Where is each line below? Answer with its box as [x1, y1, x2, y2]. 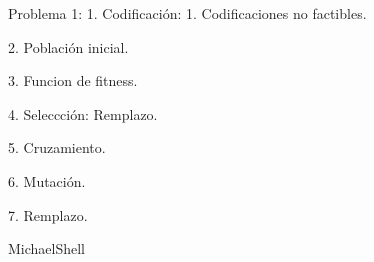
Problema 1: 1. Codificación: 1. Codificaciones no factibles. [8, 3, 367, 23]
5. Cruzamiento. [8, 137, 106, 158]
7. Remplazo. [8, 204, 88, 225]
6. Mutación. [8, 170, 86, 191]
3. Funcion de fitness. [8, 70, 138, 91]
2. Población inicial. [8, 36, 129, 57]
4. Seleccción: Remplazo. [8, 103, 158, 124]
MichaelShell [8, 238, 86, 259]
